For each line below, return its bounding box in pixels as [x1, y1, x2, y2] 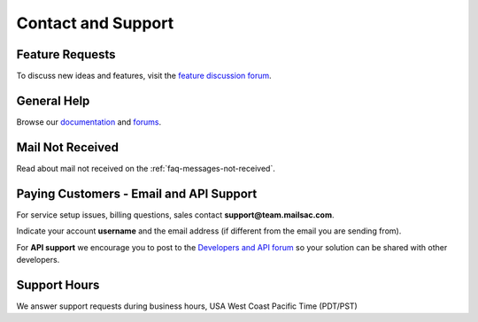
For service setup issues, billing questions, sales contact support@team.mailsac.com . [16, 209, 335, 220]
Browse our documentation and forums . [16, 116, 162, 127]
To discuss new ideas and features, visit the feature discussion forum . [16, 71, 272, 81]
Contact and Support [16, 13, 174, 33]
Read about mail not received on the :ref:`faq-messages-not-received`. [16, 163, 276, 173]
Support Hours [16, 277, 100, 292]
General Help [16, 93, 90, 108]
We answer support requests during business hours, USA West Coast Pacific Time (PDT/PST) [16, 301, 358, 311]
